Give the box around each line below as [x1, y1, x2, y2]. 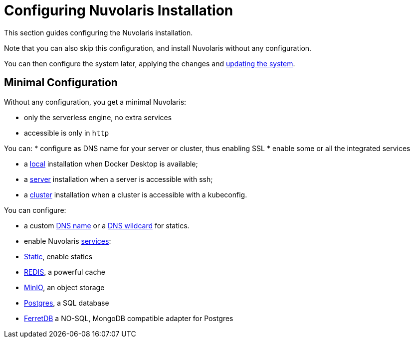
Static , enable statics [24, 252, 93, 261]
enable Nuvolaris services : [24, 236, 111, 245]
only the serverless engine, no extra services [24, 113, 172, 122]
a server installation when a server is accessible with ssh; [24, 174, 213, 183]
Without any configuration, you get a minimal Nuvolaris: [4, 97, 187, 106]
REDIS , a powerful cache [24, 267, 105, 276]
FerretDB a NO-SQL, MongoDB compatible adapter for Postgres [24, 314, 233, 323]
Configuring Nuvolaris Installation [4, 2, 233, 19]
